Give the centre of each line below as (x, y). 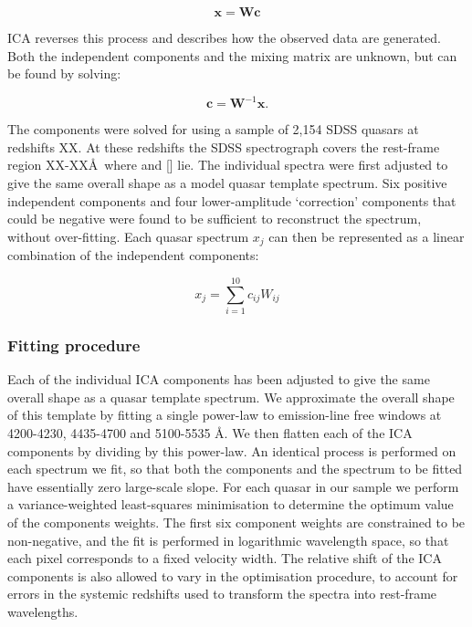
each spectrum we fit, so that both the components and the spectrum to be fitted (235, 469)
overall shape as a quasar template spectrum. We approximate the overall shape (231, 397)
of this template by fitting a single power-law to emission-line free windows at (225, 415)
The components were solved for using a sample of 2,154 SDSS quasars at (213, 129)
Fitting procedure (74, 345)
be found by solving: (64, 73)
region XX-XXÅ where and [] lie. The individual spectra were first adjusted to (228, 165)
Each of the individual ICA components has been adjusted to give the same (219, 379)
